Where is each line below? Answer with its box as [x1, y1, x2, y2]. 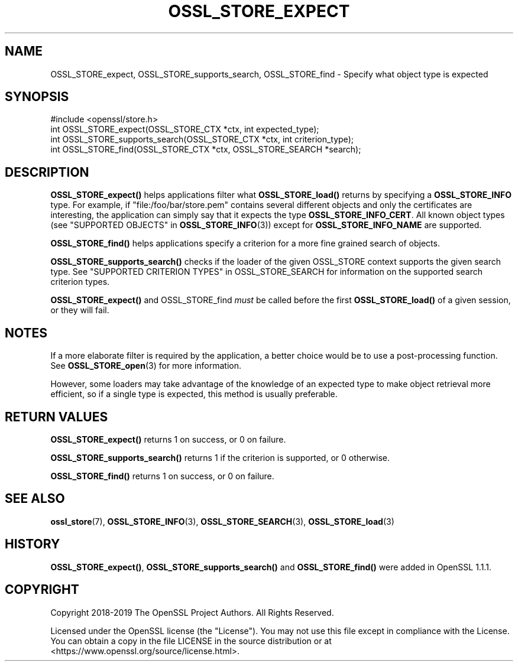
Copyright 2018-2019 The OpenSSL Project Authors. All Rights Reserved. [50, 607, 334, 618]
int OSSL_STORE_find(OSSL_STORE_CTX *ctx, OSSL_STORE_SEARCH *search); [50, 144, 361, 155]
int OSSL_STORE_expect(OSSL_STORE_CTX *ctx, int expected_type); [50, 124, 319, 135]
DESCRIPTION [5, 164, 89, 180]
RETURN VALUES [5, 409, 108, 424]
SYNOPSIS [5, 89, 69, 105]
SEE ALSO [5, 491, 65, 506]
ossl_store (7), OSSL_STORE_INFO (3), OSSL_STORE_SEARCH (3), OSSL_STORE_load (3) [50, 516, 394, 527]
